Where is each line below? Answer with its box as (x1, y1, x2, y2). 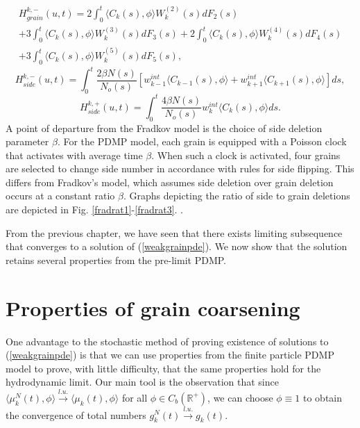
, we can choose (207, 390, 273, 404)
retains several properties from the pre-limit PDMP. (6, 252, 227, 267)
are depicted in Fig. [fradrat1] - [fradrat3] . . (6, 202, 183, 217)
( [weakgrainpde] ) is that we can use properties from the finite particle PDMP (6, 347, 334, 362)
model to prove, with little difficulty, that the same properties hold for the (6, 361, 321, 375)
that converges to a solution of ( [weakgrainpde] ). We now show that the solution (6, 239, 348, 254)
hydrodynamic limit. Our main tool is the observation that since (6, 374, 279, 389)
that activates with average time (6, 147, 143, 162)
